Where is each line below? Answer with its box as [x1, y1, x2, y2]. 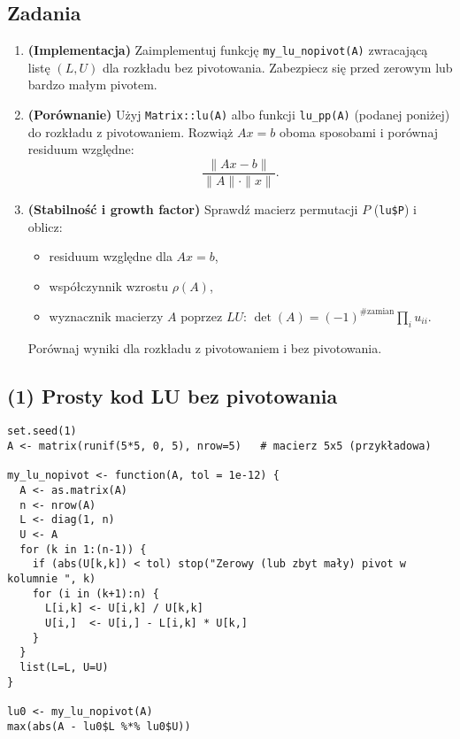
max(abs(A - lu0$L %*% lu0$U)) [7, 720, 191, 733]
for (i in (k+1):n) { [32, 587, 159, 600]
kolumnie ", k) [7, 573, 96, 586]
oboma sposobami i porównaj [279, 122, 439, 141]
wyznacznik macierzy [49, 306, 164, 325]
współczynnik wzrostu [49, 276, 168, 295]
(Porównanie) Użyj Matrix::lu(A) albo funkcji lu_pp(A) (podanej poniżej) [27, 105, 450, 124]
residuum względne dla [49, 247, 172, 266]
